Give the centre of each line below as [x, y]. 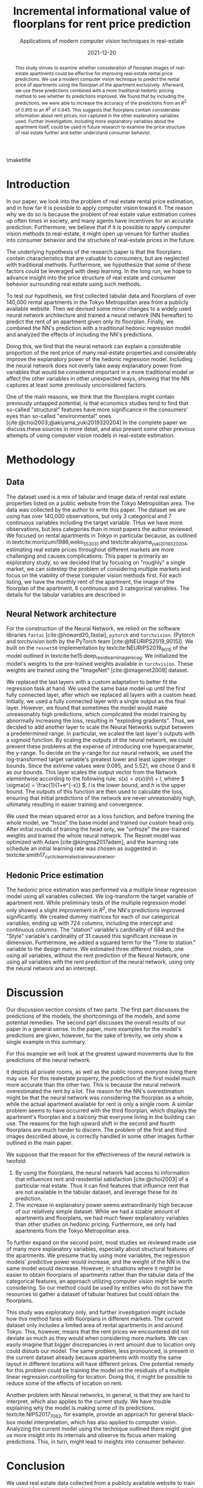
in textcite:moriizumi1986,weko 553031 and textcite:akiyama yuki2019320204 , [98, 543]
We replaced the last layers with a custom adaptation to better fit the [92, 681]
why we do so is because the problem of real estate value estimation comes [101, 214]
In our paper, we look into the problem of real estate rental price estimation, [101, 201]
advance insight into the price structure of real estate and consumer [92, 277]
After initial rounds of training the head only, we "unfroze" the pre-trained [98, 829]
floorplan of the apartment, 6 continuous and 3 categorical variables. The [98, 588]
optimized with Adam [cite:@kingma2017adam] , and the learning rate [92, 842]
